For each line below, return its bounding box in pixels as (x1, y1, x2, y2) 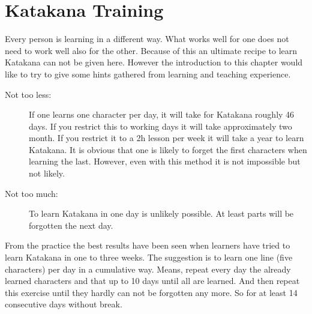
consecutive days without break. (5, 298, 122, 310)
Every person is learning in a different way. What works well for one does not (5, 32, 289, 45)
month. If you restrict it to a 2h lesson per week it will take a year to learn (29, 131, 304, 144)
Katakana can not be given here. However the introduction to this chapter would (5, 56, 303, 68)
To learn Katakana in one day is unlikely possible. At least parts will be (29, 207, 294, 220)
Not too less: (5, 88, 52, 100)
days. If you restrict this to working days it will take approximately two (29, 119, 292, 132)
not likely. (29, 167, 65, 180)
